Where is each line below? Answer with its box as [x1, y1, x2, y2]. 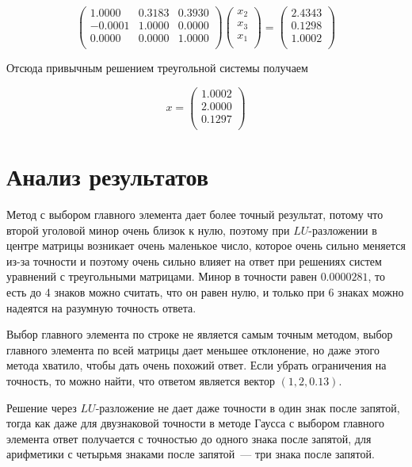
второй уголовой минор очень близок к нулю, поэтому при [6, 221, 290, 238]
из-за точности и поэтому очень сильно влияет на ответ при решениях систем [6, 252, 382, 269]
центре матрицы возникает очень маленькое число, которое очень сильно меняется [6, 237, 406, 254]
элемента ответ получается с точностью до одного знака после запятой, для [6, 430, 372, 446]
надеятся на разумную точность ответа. [6, 299, 196, 316]
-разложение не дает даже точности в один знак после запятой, [95, 399, 400, 415]
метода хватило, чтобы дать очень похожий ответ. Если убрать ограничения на [6, 357, 387, 373]
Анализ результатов [6, 160, 209, 193]
